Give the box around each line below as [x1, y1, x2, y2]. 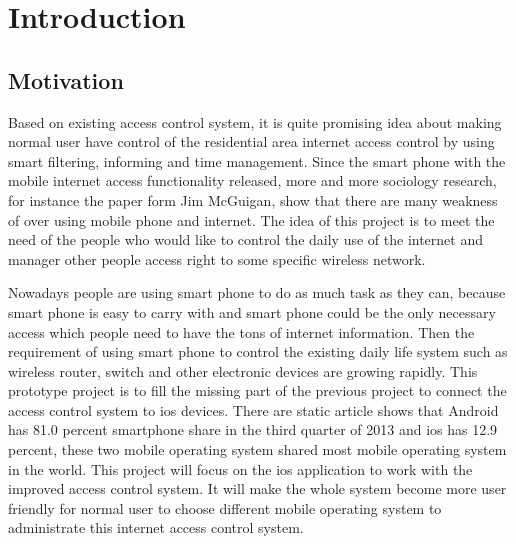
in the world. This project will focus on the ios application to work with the [8, 458, 473, 479]
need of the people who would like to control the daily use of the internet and [8, 229, 483, 250]
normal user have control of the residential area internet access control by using [8, 131, 495, 152]
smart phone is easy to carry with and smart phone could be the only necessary [8, 301, 496, 322]
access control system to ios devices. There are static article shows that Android [8, 399, 499, 420]
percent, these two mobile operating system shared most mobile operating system [8, 439, 507, 460]
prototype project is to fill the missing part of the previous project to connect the [8, 380, 507, 401]
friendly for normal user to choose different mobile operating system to [8, 497, 442, 518]
